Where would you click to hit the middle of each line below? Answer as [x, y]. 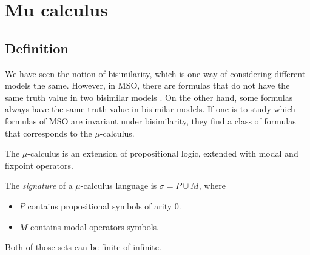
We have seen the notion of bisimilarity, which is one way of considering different [155, 73]
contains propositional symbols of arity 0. [104, 206]
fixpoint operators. [39, 165]
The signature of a [39, 185]
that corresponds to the [49, 133]
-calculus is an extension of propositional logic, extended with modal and [163, 153]
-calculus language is [119, 185]
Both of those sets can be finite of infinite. [83, 247]
